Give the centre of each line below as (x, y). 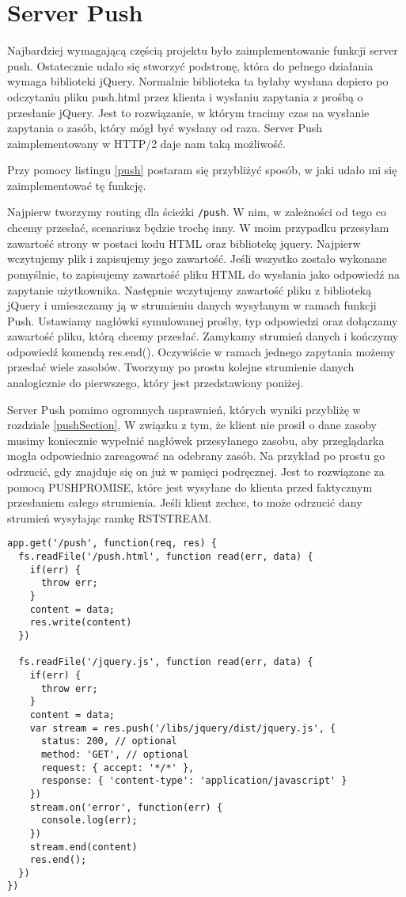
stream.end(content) (83, 847)
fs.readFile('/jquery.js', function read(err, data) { (166, 662)
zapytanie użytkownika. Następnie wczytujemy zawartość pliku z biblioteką (190, 289)
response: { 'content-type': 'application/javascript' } (194, 781)
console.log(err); (89, 821)
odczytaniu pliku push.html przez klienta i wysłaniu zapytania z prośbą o (185, 96)
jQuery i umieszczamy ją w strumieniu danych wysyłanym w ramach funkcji (192, 305)
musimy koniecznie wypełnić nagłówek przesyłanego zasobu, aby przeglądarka (196, 440)
